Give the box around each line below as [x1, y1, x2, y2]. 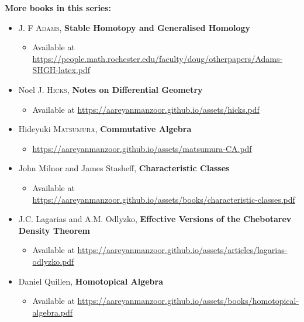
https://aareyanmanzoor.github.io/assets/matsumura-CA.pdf [32, 142, 252, 154]
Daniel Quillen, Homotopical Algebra [18, 275, 163, 287]
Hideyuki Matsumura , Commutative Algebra [18, 123, 192, 135]
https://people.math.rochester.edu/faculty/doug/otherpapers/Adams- [32, 52, 283, 64]
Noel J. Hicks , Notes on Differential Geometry [18, 83, 203, 95]
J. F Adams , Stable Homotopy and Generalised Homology [18, 21, 251, 33]
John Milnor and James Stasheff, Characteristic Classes [18, 162, 230, 174]
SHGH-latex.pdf [32, 64, 91, 76]
